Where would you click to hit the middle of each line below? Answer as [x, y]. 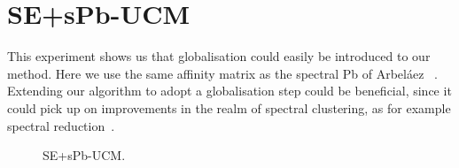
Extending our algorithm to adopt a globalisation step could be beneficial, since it [229, 91]
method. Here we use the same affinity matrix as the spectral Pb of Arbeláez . [222, 73]
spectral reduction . [61, 125]
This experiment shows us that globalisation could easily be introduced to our [219, 56]
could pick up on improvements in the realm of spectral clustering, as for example [229, 107]
